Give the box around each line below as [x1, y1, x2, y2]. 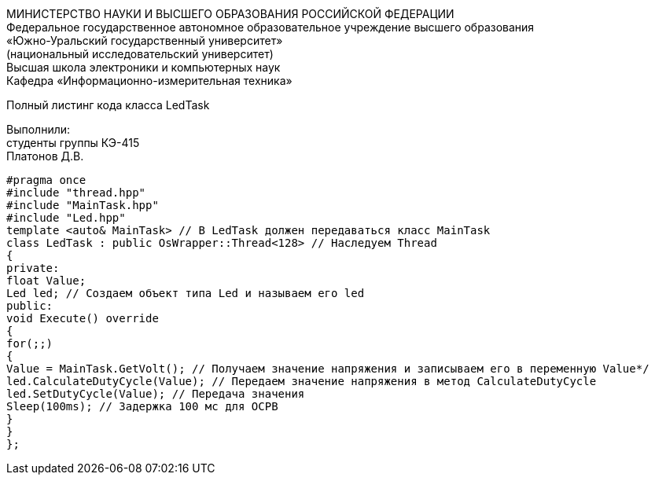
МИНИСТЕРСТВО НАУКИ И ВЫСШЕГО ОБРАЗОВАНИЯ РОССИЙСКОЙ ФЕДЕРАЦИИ [6, 7, 454, 20]
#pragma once [6, 174, 86, 186]
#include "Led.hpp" [6, 211, 126, 224]
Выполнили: [6, 123, 71, 136]
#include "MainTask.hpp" [6, 199, 159, 211]
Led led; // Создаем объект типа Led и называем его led [6, 287, 365, 299]
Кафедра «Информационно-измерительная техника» [6, 74, 293, 87]
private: [6, 262, 60, 274]
